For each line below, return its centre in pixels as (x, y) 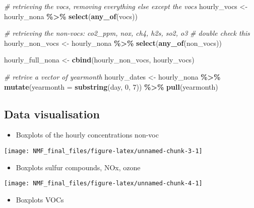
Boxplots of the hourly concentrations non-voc (87, 135)
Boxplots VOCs (40, 199)
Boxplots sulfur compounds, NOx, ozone (78, 167)
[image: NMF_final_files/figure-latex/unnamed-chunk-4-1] (103, 184)
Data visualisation (52, 114)
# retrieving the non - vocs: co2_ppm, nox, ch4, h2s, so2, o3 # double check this (127, 33)
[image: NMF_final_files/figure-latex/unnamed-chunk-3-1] (103, 151)
